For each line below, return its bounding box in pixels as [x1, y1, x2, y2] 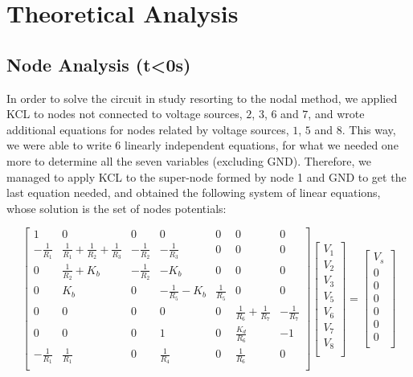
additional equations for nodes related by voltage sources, [6, 121, 289, 137]
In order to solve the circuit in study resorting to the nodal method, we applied [6, 89, 398, 106]
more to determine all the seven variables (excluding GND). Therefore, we [6, 152, 372, 169]
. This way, [341, 121, 396, 137]
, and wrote [308, 105, 365, 122]
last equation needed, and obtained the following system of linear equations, [6, 184, 381, 201]
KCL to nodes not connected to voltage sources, [6, 105, 243, 122]
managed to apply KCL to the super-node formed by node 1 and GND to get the [6, 168, 407, 185]
